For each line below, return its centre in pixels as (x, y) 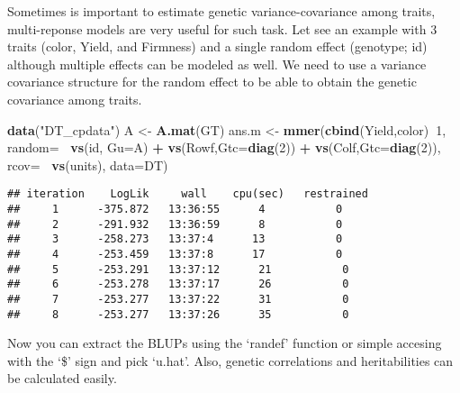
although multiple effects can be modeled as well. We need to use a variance (217, 64)
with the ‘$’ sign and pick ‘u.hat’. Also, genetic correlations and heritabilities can (230, 360)
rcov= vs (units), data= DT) (88, 165)
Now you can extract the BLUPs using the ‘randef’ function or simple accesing (225, 343)
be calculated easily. (62, 378)
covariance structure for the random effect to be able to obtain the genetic (212, 82)
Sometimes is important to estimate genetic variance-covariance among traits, (221, 11)
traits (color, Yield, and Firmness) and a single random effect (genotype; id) (217, 46)
